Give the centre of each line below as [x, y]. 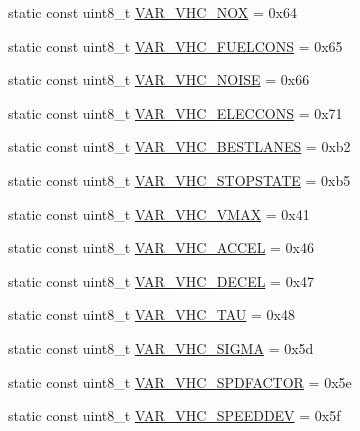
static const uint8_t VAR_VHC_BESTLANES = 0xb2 [179, 146]
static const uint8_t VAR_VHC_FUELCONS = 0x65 [175, 45]
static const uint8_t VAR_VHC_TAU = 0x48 [151, 314]
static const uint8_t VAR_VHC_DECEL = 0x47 [161, 280]
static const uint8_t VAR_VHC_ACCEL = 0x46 [161, 247]
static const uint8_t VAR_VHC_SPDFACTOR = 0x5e [180, 381]
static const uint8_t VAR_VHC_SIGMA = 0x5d [161, 347]
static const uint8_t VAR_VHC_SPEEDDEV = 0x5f [174, 415]
